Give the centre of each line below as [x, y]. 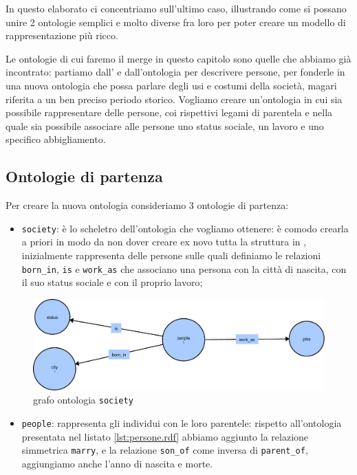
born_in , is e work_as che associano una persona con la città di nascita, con [184, 268]
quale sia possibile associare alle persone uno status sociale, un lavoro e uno [165, 125]
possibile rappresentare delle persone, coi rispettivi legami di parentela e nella [169, 112]
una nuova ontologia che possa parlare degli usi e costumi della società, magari [171, 85]
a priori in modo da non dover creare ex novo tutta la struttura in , [164, 242]
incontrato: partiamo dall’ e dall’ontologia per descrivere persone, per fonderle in [175, 72]
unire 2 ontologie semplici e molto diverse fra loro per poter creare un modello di [176, 22]
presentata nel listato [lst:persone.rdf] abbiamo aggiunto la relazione [165, 436]
